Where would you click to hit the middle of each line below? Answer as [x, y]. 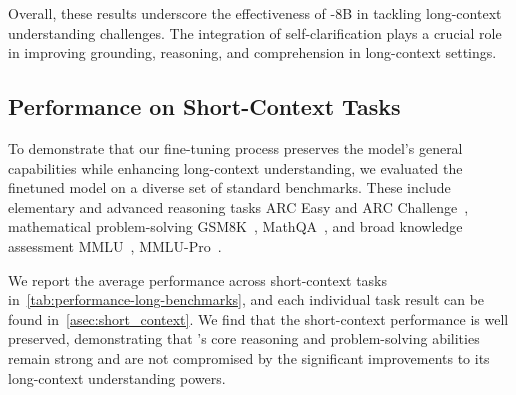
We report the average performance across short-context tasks [198, 279]
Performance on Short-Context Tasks [204, 106]
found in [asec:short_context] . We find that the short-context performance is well [258, 318]
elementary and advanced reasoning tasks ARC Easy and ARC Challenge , [238, 206]
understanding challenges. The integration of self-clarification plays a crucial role [255, 32]
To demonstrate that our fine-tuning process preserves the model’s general [235, 147]
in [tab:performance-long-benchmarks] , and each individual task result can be [246, 299]
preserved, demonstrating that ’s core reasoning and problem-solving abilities [244, 338]
